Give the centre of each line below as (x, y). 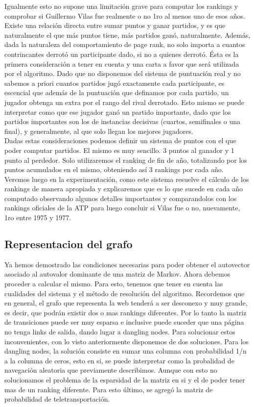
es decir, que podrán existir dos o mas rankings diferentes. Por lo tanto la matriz (126, 312)
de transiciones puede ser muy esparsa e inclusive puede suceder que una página (124, 322)
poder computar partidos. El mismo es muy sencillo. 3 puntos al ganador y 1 (119, 150)
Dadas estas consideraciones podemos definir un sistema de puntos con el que (120, 140)
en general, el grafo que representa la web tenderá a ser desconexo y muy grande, (126, 303)
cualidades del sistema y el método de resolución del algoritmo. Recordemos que (125, 293)
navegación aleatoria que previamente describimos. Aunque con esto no (111, 370)
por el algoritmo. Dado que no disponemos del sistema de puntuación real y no (123, 73)
